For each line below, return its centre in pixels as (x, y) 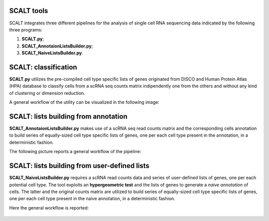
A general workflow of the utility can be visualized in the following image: (84, 102)
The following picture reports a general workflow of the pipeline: (75, 152)
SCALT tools (29, 11)
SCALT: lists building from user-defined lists (79, 166)
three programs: (26, 29)
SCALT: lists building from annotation (68, 116)
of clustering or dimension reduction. (47, 93)
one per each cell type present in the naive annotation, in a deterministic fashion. (92, 199)
